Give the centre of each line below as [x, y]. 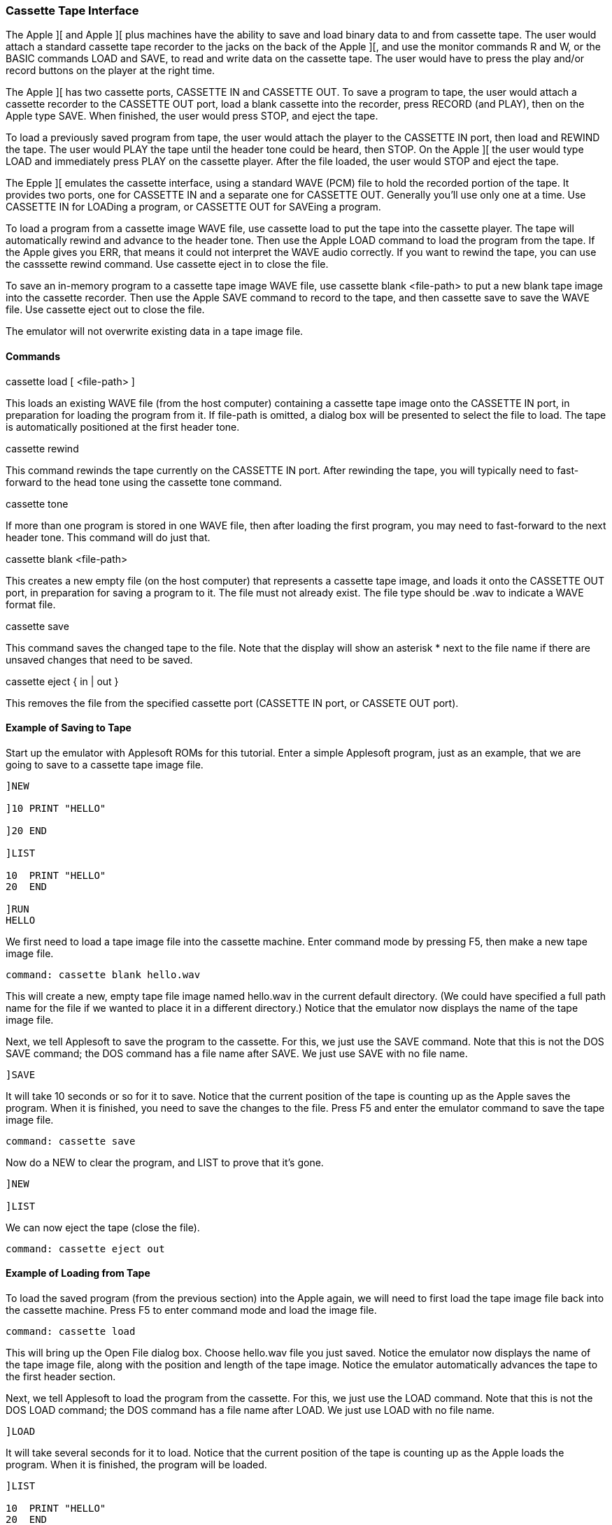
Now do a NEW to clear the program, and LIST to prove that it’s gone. [165, 1162]
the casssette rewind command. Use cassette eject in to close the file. [167, 264]
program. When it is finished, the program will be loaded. [136, 1465]
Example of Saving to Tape [69, 728]
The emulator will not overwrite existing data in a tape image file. [155, 331]
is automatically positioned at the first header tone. [123, 427]
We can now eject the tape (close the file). [103, 1227]
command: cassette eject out [85, 1248]
